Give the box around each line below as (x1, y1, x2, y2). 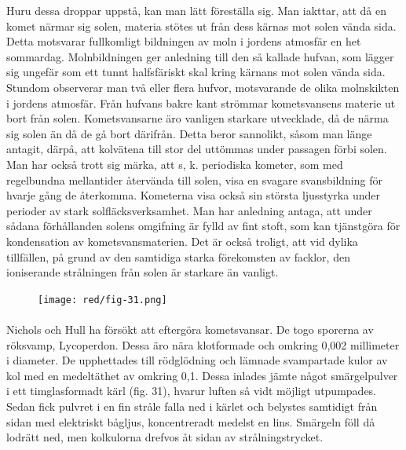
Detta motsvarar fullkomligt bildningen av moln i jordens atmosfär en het (6, 33, 361, 49)
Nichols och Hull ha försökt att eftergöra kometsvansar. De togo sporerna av (6, 320, 374, 337)
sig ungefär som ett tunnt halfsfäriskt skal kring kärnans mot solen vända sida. (6, 64, 386, 80)
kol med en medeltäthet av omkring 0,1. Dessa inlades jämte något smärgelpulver (6, 367, 398, 383)
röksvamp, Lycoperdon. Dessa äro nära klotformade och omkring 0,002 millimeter (6, 336, 400, 353)
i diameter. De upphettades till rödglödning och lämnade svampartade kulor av (6, 352, 388, 368)
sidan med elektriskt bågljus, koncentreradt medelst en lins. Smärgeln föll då (6, 413, 375, 430)
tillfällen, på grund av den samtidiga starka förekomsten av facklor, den (6, 248, 350, 265)
